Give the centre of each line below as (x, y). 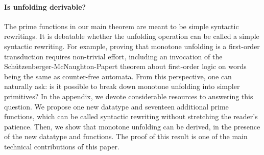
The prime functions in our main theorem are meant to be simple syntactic (122, 26)
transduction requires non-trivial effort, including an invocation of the (113, 56)
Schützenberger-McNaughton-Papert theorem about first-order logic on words (125, 66)
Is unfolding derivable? (45, 6)
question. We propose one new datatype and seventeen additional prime (116, 106)
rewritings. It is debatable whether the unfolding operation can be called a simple (132, 36)
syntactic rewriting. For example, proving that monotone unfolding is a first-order (132, 46)
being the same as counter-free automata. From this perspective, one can (118, 76)
